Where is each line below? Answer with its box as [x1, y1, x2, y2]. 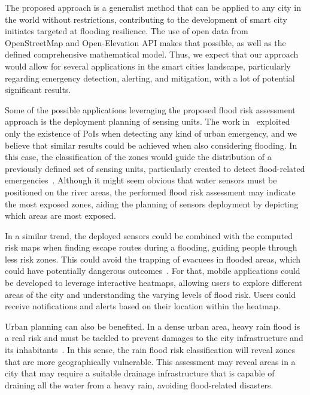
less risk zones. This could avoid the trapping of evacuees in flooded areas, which [5, 252, 301, 265]
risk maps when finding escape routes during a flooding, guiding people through [5, 241, 297, 254]
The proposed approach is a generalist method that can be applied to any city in [5, 1, 302, 13]
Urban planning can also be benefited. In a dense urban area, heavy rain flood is [5, 319, 300, 332]
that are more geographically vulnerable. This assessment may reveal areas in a [5, 355, 296, 367]
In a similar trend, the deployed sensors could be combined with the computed [5, 229, 293, 242]
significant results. [5, 83, 71, 96]
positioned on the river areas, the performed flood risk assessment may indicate [5, 185, 296, 198]
